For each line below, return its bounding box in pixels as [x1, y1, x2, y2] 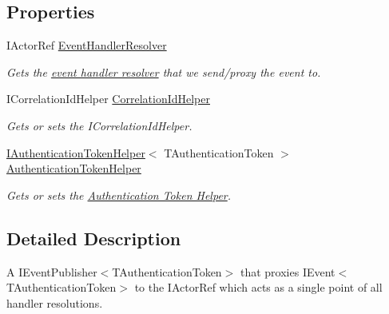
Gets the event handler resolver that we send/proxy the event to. [6, 63, 321, 80]
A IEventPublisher [6, 263, 97, 280]
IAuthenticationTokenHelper [6, 144, 145, 161]
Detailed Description [6, 225, 181, 250]
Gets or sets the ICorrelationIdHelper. [6, 117, 193, 133]
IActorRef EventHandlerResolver [6, 37, 167, 54]
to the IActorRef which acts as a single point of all [134, 279, 383, 296]
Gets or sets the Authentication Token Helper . [6, 186, 232, 203]
